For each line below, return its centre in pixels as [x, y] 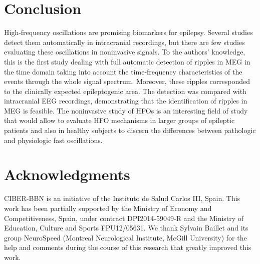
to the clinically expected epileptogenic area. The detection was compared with [125, 91]
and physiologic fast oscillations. [53, 140]
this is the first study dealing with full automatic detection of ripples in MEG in [127, 61]
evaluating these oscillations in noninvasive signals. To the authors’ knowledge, [125, 52]
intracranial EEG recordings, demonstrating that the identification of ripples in [126, 101]
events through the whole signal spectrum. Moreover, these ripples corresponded [127, 81]
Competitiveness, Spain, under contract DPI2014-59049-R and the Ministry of [124, 218]
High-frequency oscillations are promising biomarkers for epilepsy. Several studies [128, 32]
